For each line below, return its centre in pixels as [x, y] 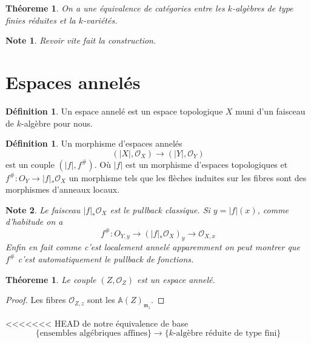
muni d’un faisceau [270, 111]
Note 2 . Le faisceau [43, 209]
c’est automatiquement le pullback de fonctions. [106, 258]
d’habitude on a [34, 221]
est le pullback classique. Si [160, 209]
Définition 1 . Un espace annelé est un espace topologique [114, 111]
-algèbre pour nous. [57, 123]
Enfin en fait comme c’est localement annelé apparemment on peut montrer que [153, 247]
